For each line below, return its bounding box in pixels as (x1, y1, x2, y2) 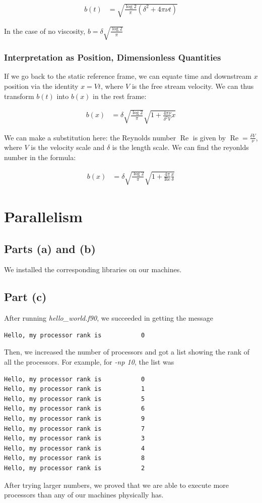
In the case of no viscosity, (4, 25, 86, 36)
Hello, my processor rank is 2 (4, 464, 145, 472)
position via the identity (4, 80, 79, 91)
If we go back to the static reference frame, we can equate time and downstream (4, 71, 251, 81)
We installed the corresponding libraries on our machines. (4, 264, 182, 275)
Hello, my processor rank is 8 (4, 455, 145, 462)
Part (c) (4, 289, 47, 305)
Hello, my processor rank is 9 (4, 415, 145, 423)
